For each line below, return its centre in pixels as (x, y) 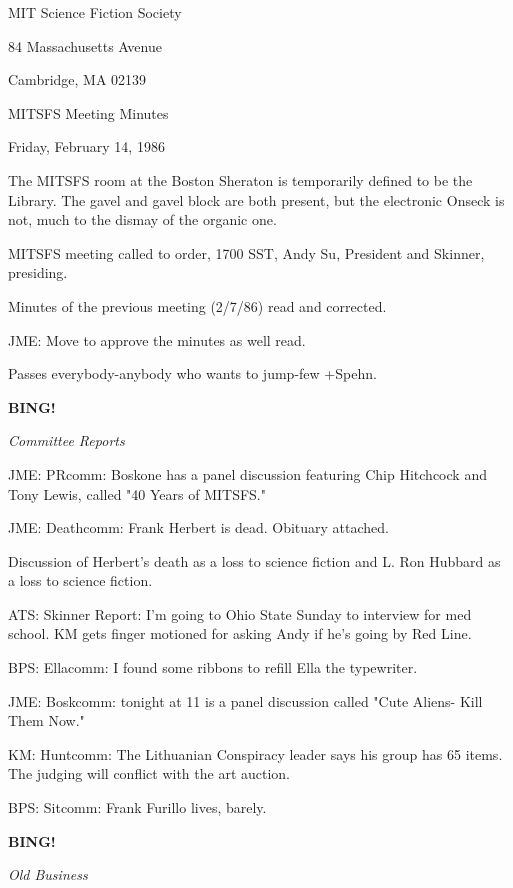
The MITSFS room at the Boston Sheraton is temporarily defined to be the (240, 179)
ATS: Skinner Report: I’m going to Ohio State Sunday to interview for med (240, 613)
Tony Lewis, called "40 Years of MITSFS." (137, 493)
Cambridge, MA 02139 (77, 79)
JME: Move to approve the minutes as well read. (157, 339)
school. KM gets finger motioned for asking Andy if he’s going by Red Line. (240, 633)
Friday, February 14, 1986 (86, 146)
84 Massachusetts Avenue (85, 45)
